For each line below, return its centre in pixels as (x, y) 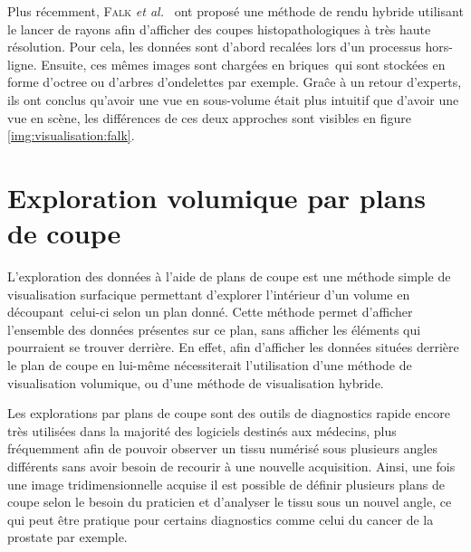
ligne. (22, 64)
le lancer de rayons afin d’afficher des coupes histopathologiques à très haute (219, 29)
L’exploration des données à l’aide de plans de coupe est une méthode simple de (229, 276)
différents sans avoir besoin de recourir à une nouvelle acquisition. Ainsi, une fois (231, 466)
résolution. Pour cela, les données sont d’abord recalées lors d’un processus (214, 47)
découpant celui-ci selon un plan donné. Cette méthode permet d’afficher (210, 312)
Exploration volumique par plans (216, 197)
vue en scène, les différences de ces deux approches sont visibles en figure (209, 117)
